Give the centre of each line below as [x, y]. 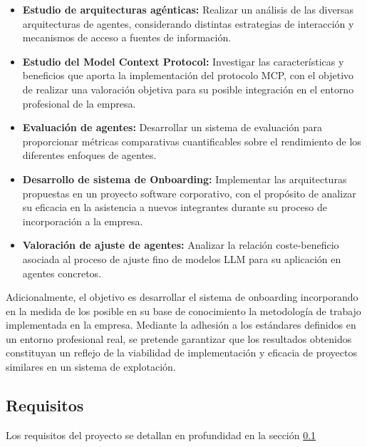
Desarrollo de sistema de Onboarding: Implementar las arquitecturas [185, 179]
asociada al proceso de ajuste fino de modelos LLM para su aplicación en [182, 258]
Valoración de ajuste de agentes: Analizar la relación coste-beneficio [181, 245]
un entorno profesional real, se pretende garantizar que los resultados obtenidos [179, 338]
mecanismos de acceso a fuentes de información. [127, 37]
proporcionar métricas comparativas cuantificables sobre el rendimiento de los [192, 141]
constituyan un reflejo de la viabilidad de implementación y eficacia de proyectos [181, 353]
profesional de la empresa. [79, 103]
